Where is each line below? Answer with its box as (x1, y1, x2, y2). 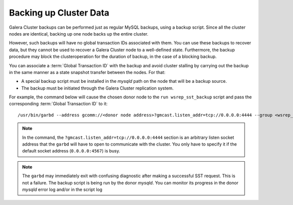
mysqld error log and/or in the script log (22, 186, 103, 192)
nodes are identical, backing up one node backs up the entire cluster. (9, 31, 148, 37)
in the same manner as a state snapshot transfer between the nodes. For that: (9, 69, 166, 75)
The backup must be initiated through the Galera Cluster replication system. (21, 85, 174, 91)
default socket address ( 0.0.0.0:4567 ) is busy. (22, 148, 121, 154)
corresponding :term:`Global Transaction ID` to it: (9, 101, 108, 107)
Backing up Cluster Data (9, 7, 109, 18)
